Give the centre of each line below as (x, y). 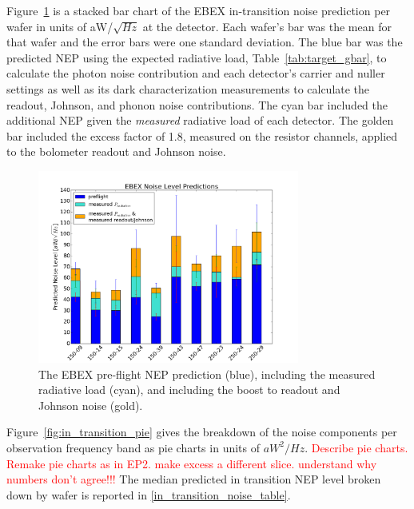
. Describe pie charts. (356, 447)
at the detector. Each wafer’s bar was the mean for (267, 26)
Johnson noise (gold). (91, 405)
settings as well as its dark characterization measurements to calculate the (188, 88)
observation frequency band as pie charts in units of (133, 447)
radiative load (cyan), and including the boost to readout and (189, 390)
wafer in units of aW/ (60, 26)
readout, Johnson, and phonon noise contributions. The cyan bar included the (197, 104)
